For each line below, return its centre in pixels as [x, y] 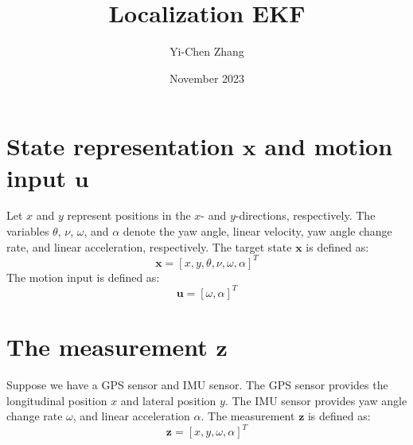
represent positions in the [129, 215]
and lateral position [168, 400]
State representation [121, 146]
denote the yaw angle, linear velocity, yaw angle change [257, 231]
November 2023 [207, 78]
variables [28, 231]
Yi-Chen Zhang [207, 51]
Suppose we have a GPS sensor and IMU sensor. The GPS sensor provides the [197, 384]
